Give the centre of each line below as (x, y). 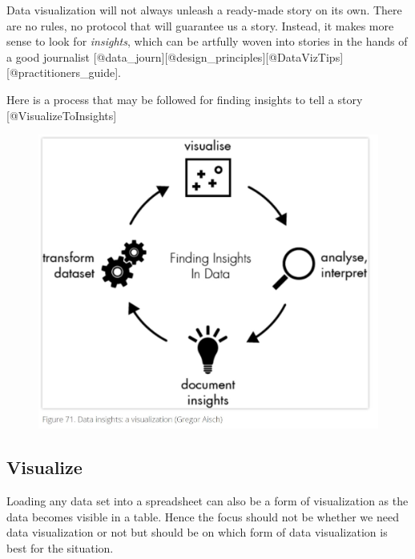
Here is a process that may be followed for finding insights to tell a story (185, 99)
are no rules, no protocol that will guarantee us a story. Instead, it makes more (200, 25)
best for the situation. (60, 547)
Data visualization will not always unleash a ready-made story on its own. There (204, 10)
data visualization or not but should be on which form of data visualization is (197, 532)
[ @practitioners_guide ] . (64, 72)
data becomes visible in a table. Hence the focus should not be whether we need (203, 516)
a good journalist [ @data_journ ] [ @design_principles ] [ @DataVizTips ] (175, 56)
